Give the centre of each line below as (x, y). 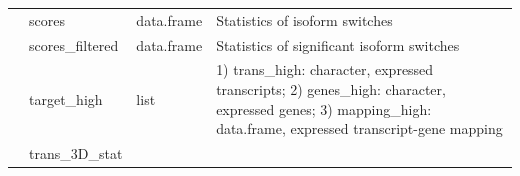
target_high (66, 98)
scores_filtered (74, 44)
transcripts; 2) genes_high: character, (331, 89)
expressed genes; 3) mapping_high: (324, 108)
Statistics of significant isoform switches (338, 44)
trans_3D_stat (76, 153)
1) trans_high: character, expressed (325, 69)
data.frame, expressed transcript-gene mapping (359, 128)
